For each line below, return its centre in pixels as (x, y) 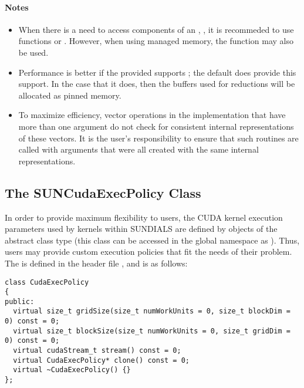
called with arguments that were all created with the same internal (139, 149)
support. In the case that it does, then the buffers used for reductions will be (157, 84)
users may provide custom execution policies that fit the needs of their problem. (148, 252)
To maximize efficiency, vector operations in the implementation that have (152, 115)
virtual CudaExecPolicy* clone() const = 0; (101, 360)
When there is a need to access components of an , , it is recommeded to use (156, 29)
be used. (33, 52)
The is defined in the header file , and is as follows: (96, 263)
